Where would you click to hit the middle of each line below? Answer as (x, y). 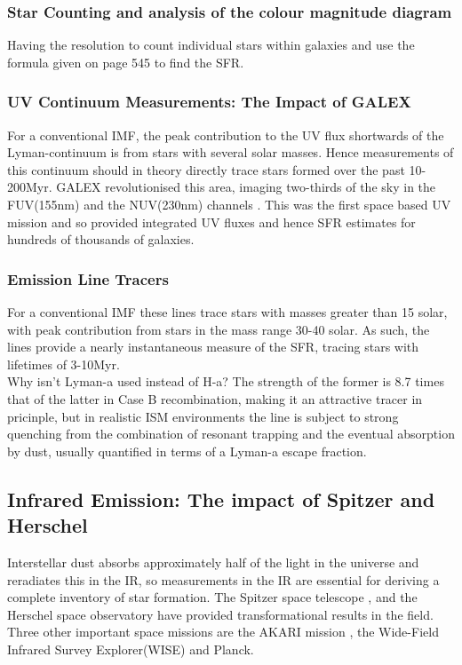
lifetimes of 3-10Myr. (64, 364)
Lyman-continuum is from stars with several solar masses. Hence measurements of (231, 152)
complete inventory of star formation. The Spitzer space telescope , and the (212, 597)
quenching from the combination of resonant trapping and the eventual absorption (231, 434)
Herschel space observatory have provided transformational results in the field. (220, 614)
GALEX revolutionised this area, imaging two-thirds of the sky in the (246, 187)
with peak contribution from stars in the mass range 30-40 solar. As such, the (219, 329)
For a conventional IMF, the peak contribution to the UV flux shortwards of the (226, 135)
